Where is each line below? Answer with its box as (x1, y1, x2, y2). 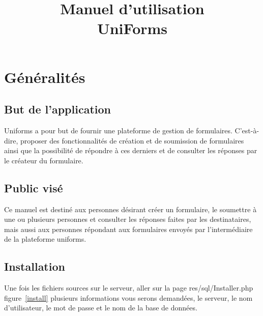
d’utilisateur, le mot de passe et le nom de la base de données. (4, 302, 197, 313)
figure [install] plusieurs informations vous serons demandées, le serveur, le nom (4, 292, 253, 303)
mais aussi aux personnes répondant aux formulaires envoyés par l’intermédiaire (4, 223, 253, 234)
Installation (4, 258, 65, 274)
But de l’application (4, 101, 111, 117)
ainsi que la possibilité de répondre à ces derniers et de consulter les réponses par (4, 145, 257, 156)
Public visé (4, 180, 63, 195)
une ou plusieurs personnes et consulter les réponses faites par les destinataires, (4, 214, 251, 224)
